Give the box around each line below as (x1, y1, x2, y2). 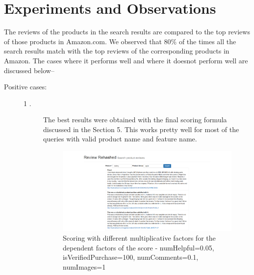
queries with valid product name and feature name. (43, 134, 197, 144)
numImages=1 (63, 261, 106, 272)
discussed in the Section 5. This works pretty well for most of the (43, 124, 239, 134)
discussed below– (4, 65, 54, 75)
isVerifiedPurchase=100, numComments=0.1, (63, 252, 199, 262)
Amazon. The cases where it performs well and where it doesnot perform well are (4, 55, 248, 65)
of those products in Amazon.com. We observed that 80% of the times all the (4, 36, 236, 46)
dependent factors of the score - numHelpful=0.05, (63, 242, 214, 252)
